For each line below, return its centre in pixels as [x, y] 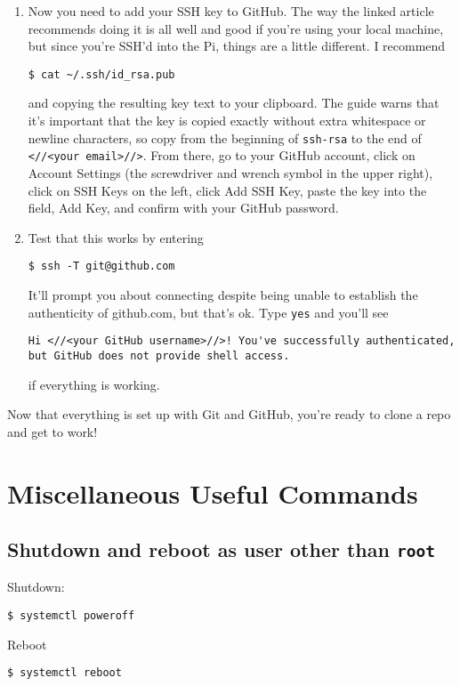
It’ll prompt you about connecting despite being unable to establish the [223, 294]
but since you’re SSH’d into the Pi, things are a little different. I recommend [237, 46]
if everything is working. [94, 384]
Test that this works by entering [116, 237]
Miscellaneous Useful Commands [213, 492]
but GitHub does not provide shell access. [159, 355]
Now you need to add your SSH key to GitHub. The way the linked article [231, 11]
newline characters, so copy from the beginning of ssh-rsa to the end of [225, 137]
